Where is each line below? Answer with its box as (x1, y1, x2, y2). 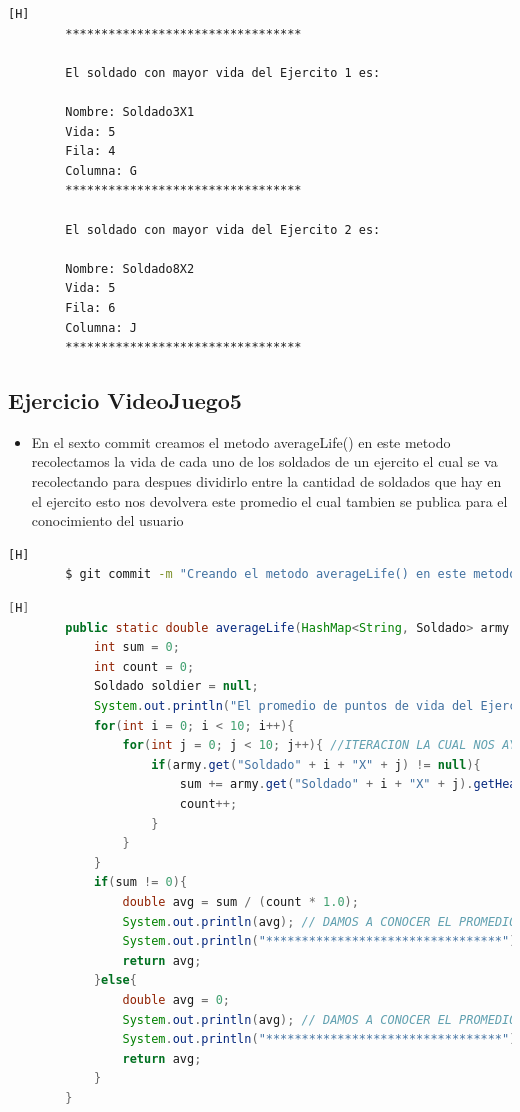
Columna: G (65, 163, 137, 178)
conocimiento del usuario (31, 510, 184, 531)
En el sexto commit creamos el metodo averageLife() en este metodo (31, 431, 451, 452)
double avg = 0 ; (122, 992, 230, 1007)
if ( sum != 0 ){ (93, 875, 188, 890)
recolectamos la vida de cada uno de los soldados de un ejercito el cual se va (31, 451, 498, 472)
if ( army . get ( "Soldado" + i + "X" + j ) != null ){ (151, 757, 481, 772)
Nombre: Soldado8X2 (65, 261, 195, 276)
